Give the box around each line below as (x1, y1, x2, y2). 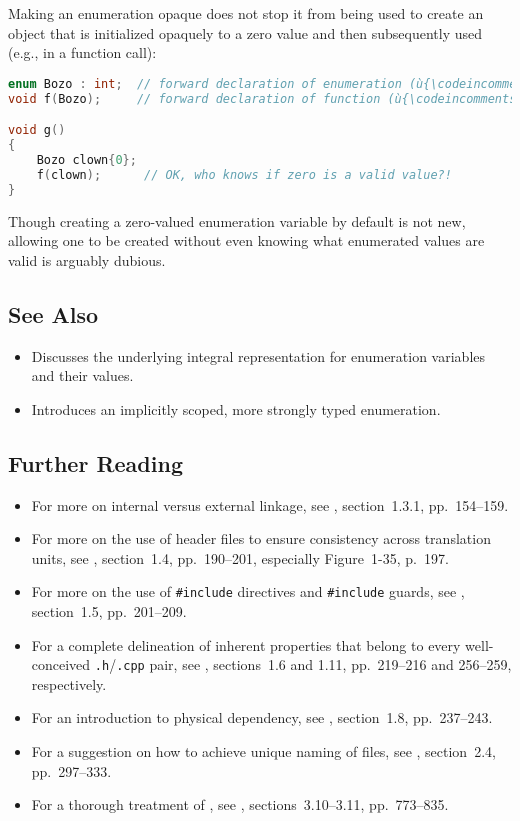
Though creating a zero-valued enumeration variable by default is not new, (8, 210, 466, 231)
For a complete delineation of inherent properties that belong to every (31, 634, 461, 655)
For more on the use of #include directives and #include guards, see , (31, 581, 465, 602)
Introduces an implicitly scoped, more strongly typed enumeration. (31, 398, 441, 419)
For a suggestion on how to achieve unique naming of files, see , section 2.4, (31, 741, 496, 761)
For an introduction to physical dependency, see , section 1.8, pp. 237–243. (31, 707, 493, 728)
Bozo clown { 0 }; (36, 152, 137, 167)
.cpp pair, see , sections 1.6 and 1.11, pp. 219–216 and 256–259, (116, 654, 512, 675)
